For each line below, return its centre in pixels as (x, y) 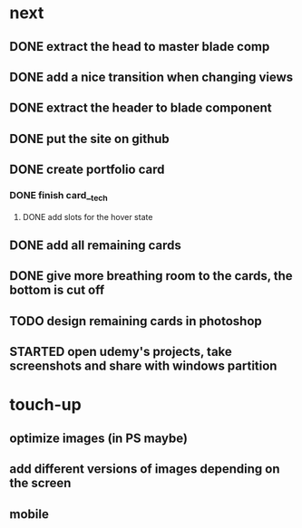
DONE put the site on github (89, 139)
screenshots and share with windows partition (143, 366)
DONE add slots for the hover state (88, 216)
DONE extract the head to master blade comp (140, 47)
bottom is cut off (57, 290)
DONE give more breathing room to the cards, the (151, 276)
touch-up (45, 405)
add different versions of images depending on (145, 469)
